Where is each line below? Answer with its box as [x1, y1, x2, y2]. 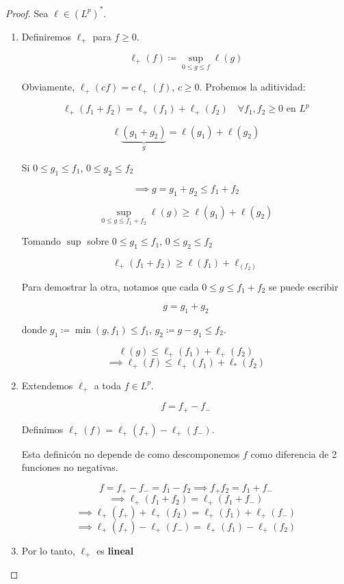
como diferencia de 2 [250, 446, 337, 461]
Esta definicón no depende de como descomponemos [21, 446, 240, 461]
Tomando [21, 234, 61, 248]
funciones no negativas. [21, 460, 118, 474]
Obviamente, [21, 80, 75, 94]
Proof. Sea [5, 5, 49, 20]
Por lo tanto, [21, 543, 75, 557]
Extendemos [21, 378, 73, 392]
